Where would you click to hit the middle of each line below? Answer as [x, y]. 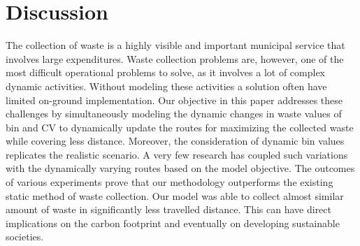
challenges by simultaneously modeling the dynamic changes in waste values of [174, 114]
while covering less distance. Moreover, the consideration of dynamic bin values [175, 141]
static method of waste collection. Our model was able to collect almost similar [175, 195]
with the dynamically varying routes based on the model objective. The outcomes [180, 168]
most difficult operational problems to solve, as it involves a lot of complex [165, 72]
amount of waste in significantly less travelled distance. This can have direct [169, 209]
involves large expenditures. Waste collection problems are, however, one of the [175, 58]
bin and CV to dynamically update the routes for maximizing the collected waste [180, 127]
